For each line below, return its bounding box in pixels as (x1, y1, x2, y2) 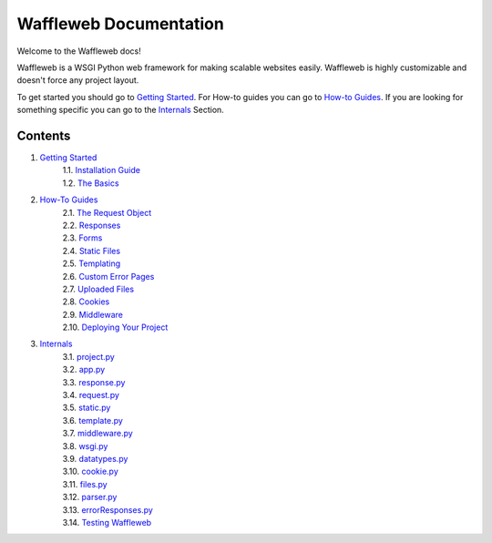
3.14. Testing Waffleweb (62, 517, 152, 528)
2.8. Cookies (62, 296, 110, 307)
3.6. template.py (62, 415, 123, 425)
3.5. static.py (62, 402, 111, 414)
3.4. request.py (62, 390, 120, 401)
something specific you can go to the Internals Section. (16, 105, 225, 116)
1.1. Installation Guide (62, 165, 141, 176)
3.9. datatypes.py (62, 454, 128, 464)
